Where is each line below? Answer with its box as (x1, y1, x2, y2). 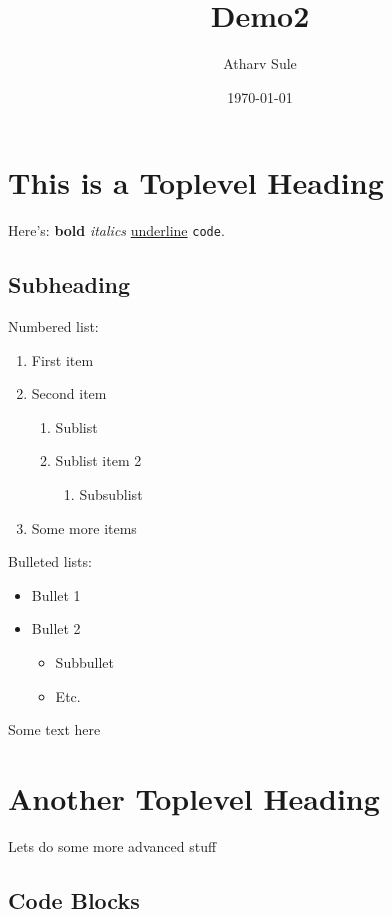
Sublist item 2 (55, 450, 142, 471)
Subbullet (55, 652, 114, 673)
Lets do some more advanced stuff (8, 835, 217, 856)
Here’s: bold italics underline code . (8, 220, 225, 241)
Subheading (8, 269, 131, 300)
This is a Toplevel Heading (8, 162, 384, 203)
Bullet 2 (31, 618, 81, 639)
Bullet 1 (31, 584, 81, 605)
